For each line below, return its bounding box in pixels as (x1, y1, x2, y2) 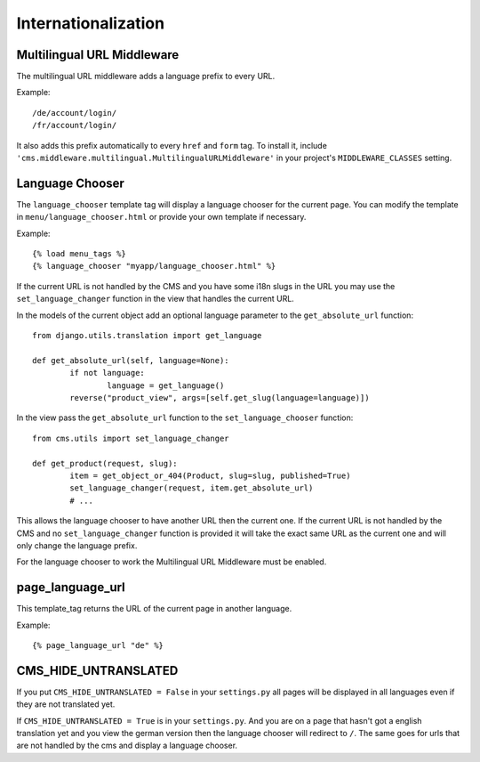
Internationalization (16, 13, 164, 33)
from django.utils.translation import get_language (32, 330, 262, 341)
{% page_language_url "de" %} (32, 640, 164, 650)
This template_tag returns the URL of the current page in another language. (16, 604, 292, 614)
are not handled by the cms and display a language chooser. (16, 740, 238, 751)
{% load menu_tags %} (32, 249, 126, 259)
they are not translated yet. (16, 699, 116, 709)
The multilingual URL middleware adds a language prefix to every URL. (16, 71, 276, 82)
